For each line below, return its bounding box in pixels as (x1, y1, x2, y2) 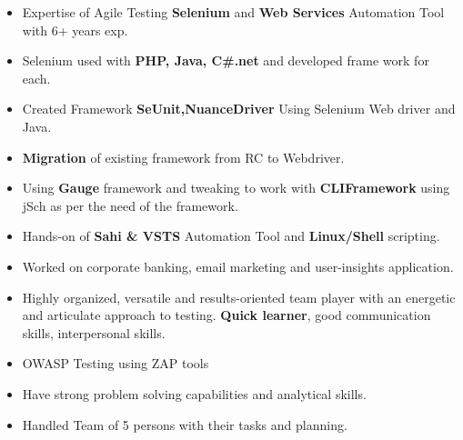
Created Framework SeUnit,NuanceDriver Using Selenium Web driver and (22, 99, 456, 118)
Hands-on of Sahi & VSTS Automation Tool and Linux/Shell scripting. (22, 226, 440, 245)
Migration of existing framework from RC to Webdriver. (22, 147, 345, 166)
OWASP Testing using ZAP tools (22, 354, 209, 373)
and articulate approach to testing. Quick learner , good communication (22, 305, 431, 325)
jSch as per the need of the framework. (22, 195, 238, 215)
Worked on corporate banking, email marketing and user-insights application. (22, 256, 454, 275)
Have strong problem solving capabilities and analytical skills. (22, 384, 367, 403)
